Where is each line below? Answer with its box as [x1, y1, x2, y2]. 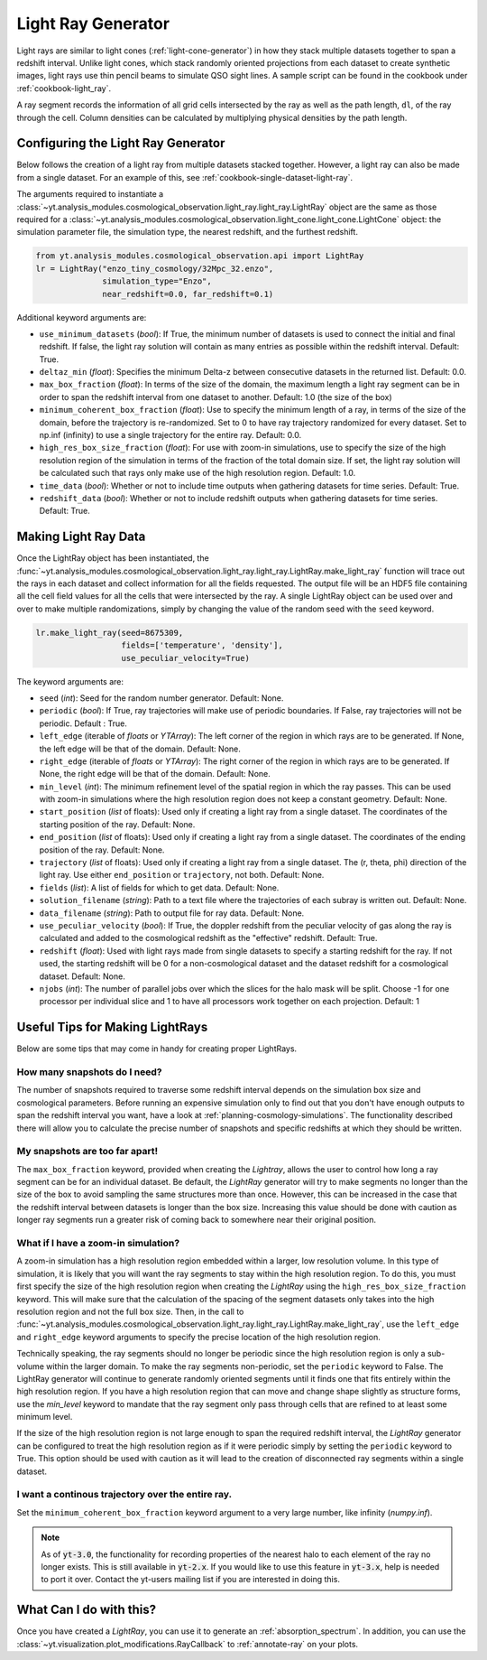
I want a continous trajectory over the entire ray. [16, 1488, 233, 1501]
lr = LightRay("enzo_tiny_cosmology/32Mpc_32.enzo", [35, 263, 274, 274]
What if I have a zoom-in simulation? [16, 1237, 180, 1250]
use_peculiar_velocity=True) [121, 653, 250, 663]
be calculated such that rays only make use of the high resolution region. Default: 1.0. [39, 468, 356, 479]
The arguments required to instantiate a [16, 189, 164, 200]
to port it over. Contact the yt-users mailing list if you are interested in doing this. [41, 1574, 340, 1585]
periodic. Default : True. [39, 718, 128, 729]
